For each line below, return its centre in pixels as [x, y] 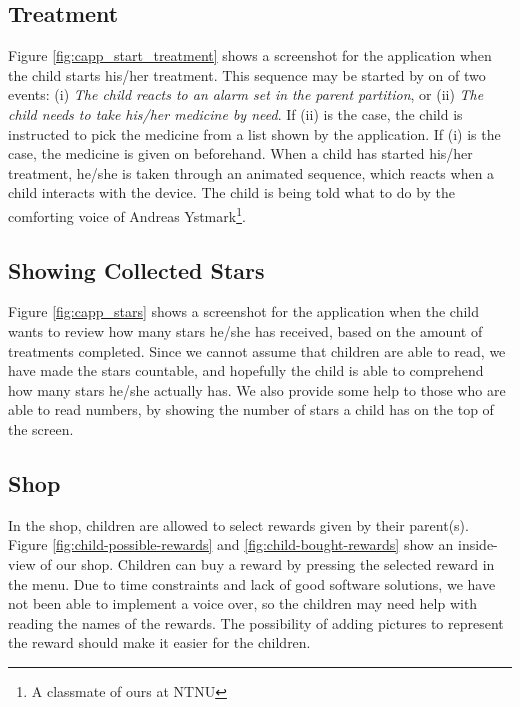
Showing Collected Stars [136, 269]
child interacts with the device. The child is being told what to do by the [232, 192]
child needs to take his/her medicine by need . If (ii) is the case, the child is [235, 113]
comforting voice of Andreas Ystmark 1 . [127, 214]
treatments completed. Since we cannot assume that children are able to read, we [257, 350]
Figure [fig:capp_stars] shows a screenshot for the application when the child [243, 311]
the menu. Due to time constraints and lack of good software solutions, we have [252, 583]
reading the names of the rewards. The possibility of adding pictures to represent [256, 622]
